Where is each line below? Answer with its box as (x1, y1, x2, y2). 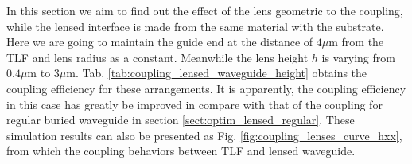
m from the (328, 33, 384, 50)
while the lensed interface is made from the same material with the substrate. (6, 18, 384, 34)
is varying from (321, 49, 395, 65)
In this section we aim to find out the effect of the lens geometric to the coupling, (6, 2, 403, 18)
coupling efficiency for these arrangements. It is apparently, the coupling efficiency (6, 80, 406, 96)
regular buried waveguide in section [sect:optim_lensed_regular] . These (6, 111, 355, 128)
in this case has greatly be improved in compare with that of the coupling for (6, 96, 383, 112)
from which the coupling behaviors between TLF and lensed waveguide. (6, 143, 356, 159)
